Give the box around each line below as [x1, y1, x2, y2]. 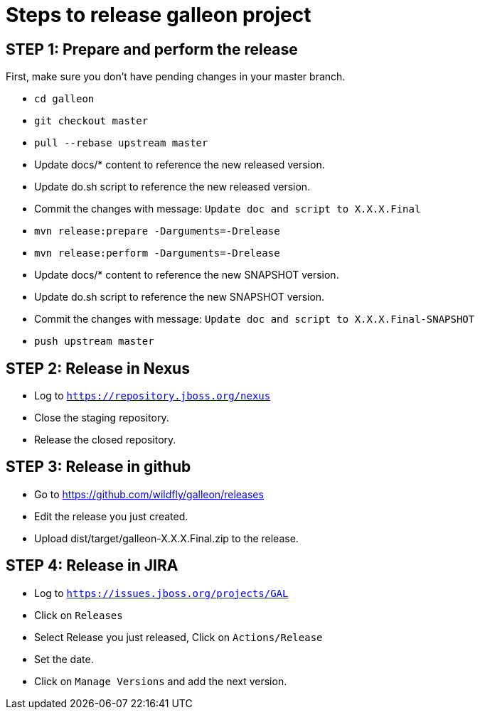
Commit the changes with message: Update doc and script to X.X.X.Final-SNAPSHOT [34, 313, 475, 326]
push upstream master [34, 335, 154, 348]
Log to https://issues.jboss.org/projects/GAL [34, 586, 289, 599]
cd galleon [34, 93, 95, 105]
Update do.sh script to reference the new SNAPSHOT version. [34, 291, 325, 303]
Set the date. [34, 652, 94, 665]
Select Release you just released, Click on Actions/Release [34, 630, 323, 643]
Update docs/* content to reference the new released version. [34, 158, 325, 171]
